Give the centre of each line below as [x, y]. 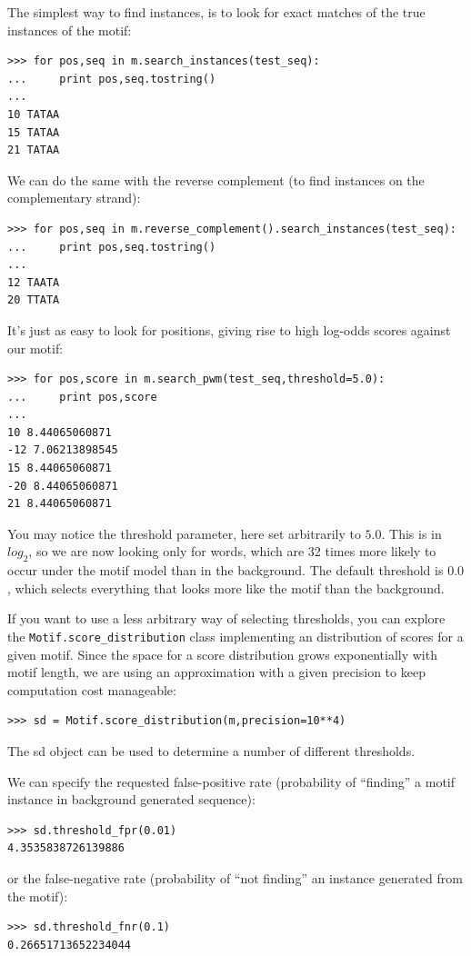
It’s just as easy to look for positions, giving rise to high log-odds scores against [229, 329]
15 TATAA [34, 132]
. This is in [411, 533]
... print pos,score [82, 397]
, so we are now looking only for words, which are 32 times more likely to [232, 551]
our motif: [35, 348]
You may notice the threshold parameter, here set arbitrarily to [184, 533]
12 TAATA [34, 282]
